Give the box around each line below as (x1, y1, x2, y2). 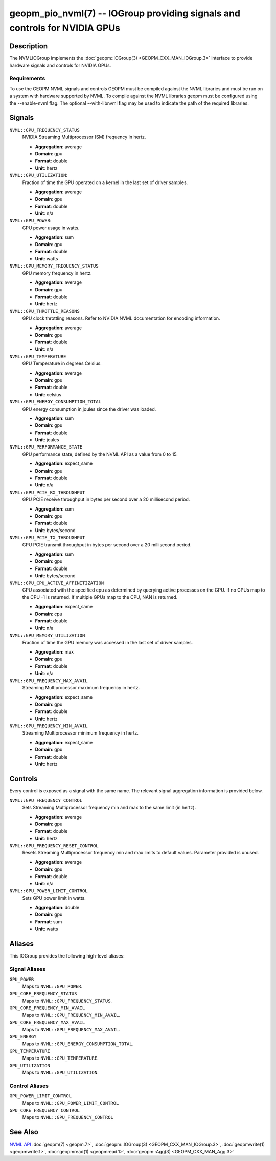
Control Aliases (9, 1082, 49, 1089)
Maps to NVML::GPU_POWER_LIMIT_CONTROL (22, 1100, 119, 1106)
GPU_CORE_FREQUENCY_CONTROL (9, 1107, 80, 1113)
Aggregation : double (35, 904, 80, 910)
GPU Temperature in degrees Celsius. (22, 360, 102, 366)
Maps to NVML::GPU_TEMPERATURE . (22, 1055, 99, 1061)
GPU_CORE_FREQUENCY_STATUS (9, 991, 77, 996)
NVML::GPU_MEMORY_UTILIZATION (9, 633, 85, 638)
